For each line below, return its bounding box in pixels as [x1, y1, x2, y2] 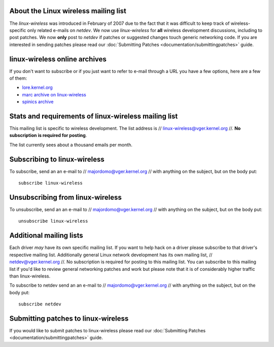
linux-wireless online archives [9, 55, 107, 63]
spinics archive [22, 99, 54, 105]
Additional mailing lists [9, 231, 83, 240]
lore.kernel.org [22, 84, 53, 91]
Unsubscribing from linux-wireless [9, 193, 122, 201]
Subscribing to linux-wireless [9, 155, 105, 163]
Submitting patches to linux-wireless [9, 314, 129, 323]
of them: [9, 75, 27, 81]
